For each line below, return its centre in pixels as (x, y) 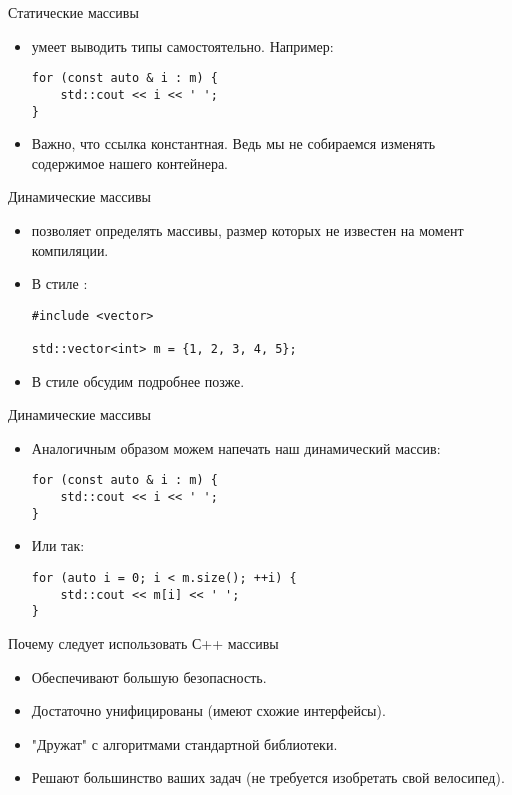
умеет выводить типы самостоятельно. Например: (182, 45)
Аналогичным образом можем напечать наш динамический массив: (236, 447)
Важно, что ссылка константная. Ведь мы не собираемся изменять (233, 143)
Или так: (58, 545)
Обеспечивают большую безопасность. (149, 676)
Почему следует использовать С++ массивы (143, 643)
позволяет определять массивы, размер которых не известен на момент (247, 229)
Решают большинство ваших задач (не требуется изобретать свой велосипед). (268, 777)
